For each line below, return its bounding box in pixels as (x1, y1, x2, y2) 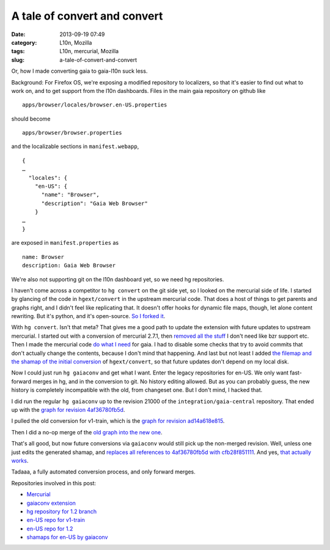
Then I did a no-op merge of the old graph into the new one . (11, 428, 163, 436)
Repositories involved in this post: (11, 479, 97, 486)
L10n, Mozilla (59, 39, 92, 46)
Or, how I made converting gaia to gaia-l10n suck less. (11, 67, 148, 75)
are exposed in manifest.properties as (11, 239, 119, 247)
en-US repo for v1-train (26, 516, 86, 524)
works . (11, 456, 29, 464)
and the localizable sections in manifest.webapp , (11, 143, 139, 150)
